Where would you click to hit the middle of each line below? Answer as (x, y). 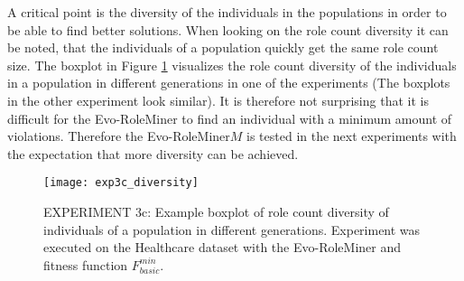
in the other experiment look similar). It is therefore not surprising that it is (218, 100)
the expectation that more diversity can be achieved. (153, 153)
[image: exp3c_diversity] (121, 183)
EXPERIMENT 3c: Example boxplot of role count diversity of (216, 211)
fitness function (86, 264)
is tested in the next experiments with (352, 136)
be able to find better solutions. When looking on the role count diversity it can (228, 29)
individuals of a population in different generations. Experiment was (232, 229)
